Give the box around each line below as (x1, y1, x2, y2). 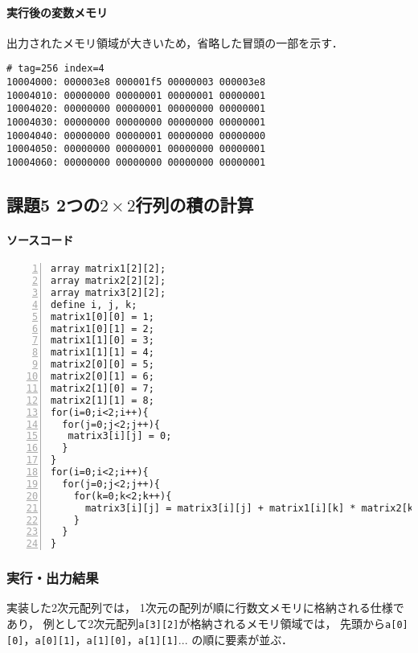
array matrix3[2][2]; (51, 286, 166, 298)
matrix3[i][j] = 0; (68, 430, 172, 442)
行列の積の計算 (135, 192, 254, 217)
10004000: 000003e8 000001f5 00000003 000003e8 (6, 76, 266, 88)
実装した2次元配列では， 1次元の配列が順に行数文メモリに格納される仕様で (6, 599, 404, 616)
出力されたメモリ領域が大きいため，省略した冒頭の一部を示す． (6, 34, 343, 51)
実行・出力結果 (6, 568, 99, 588)
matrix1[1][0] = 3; (51, 335, 154, 347)
